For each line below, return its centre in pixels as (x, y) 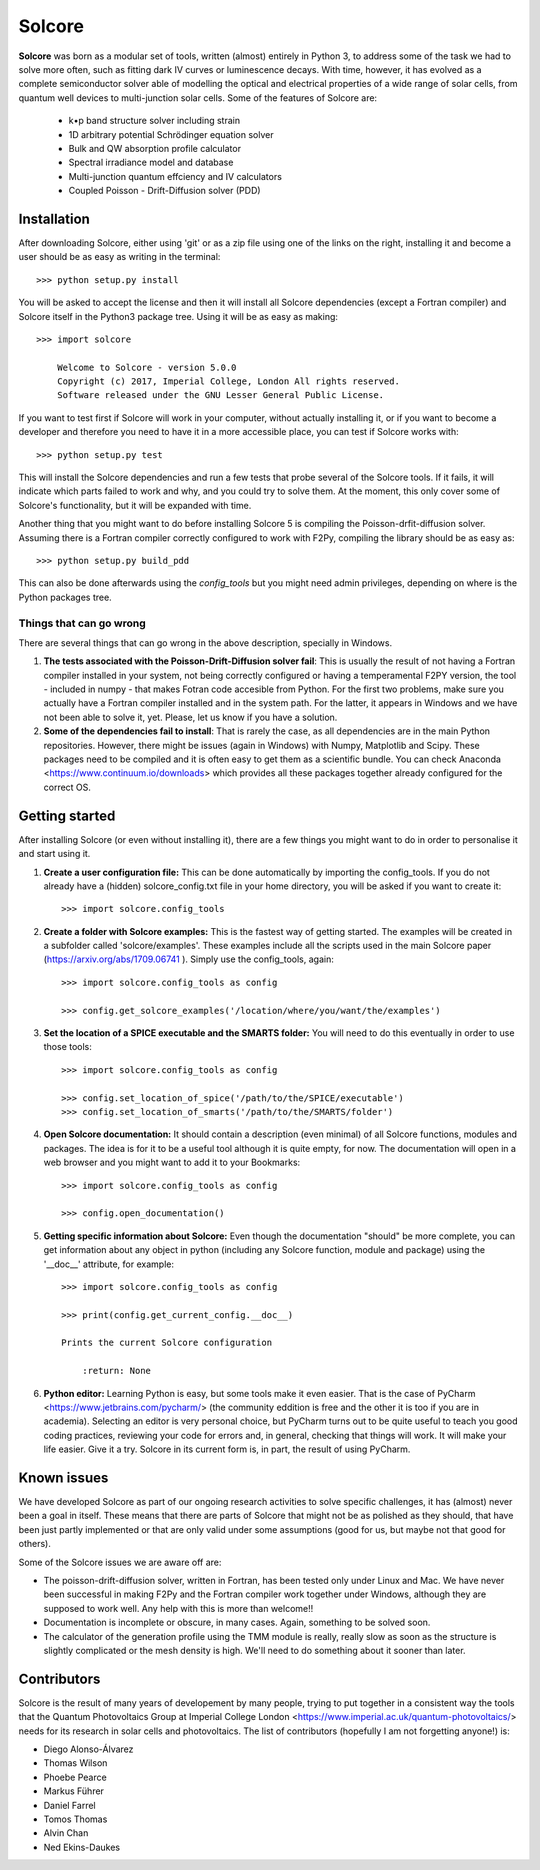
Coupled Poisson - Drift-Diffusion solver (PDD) (164, 191)
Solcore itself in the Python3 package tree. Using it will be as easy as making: (178, 316)
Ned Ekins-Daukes (81, 1847)
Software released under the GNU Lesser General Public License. (220, 395)
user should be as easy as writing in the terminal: (119, 257)
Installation (54, 218)
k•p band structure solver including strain (154, 121)
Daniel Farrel (69, 1805)
